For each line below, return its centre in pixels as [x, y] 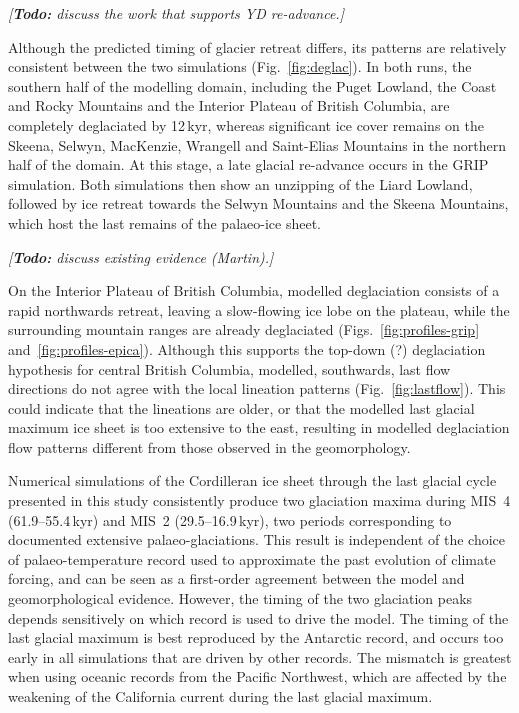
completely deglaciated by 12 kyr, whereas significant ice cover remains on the [246, 124]
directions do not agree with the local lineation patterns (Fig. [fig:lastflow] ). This [257, 388]
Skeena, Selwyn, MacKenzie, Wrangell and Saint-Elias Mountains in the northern [257, 144]
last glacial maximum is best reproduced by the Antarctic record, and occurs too [256, 637]
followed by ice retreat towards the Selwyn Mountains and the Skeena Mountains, [258, 203]
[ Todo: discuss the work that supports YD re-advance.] [176, 13]
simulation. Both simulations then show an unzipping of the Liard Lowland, [240, 183]
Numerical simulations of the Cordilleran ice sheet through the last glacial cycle [252, 480]
